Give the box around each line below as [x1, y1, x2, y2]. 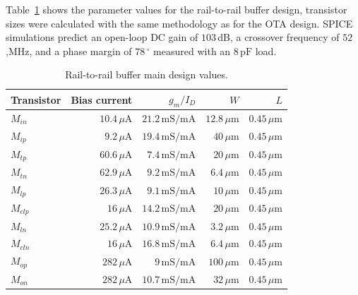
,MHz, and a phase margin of [6, 43, 132, 58]
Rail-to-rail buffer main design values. [65, 67, 228, 82]
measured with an [153, 43, 231, 58]
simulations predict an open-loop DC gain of [6, 30, 198, 44]
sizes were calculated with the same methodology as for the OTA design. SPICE [6, 16, 353, 30]
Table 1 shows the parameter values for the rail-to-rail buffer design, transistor [6, 2, 347, 16]
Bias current [71, 92, 133, 107]
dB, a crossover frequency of [217, 30, 340, 44]
